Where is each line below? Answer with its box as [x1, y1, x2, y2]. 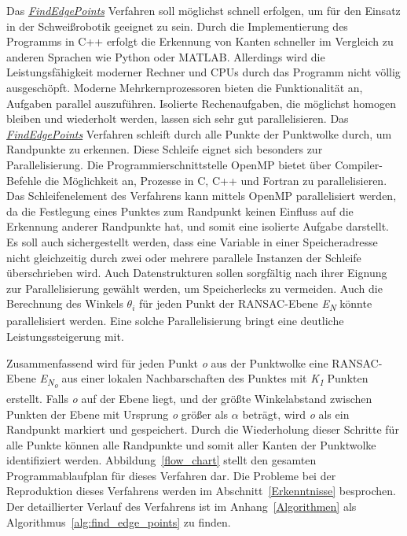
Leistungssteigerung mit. [6, 328, 124, 344]
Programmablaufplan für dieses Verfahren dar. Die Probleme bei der [6, 467, 336, 483]
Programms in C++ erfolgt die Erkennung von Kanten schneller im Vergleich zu [6, 33, 394, 50]
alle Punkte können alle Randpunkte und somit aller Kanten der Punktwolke [6, 436, 376, 453]
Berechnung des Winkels [6, 295, 123, 312]
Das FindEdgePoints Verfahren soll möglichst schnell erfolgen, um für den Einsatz [6, 2, 401, 18]
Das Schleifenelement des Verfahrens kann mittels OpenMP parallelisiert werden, [6, 187, 397, 204]
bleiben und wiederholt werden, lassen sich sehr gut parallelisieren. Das [6, 110, 349, 127]
